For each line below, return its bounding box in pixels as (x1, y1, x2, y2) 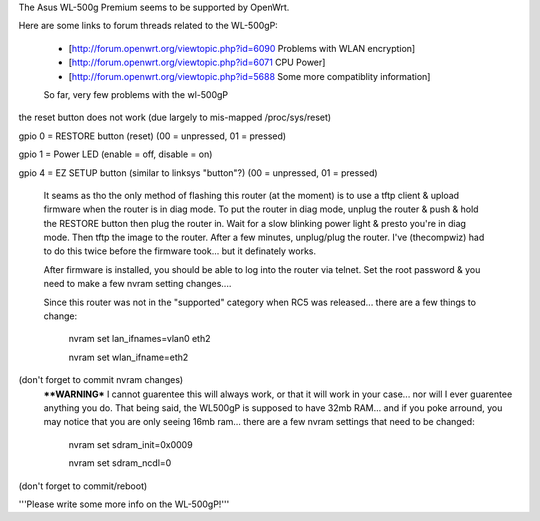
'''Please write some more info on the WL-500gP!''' (18, 498, 230, 510)
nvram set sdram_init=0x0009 (68, 438, 194, 450)
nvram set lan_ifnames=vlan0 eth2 (68, 333, 211, 345)
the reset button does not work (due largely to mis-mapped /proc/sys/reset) (18, 111, 332, 124)
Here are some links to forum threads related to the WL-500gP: (18, 20, 279, 32)
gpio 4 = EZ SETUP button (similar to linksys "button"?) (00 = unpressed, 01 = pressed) (18, 166, 379, 179)
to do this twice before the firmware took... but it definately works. (43, 245, 317, 257)
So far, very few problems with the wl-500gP (43, 88, 229, 100)
